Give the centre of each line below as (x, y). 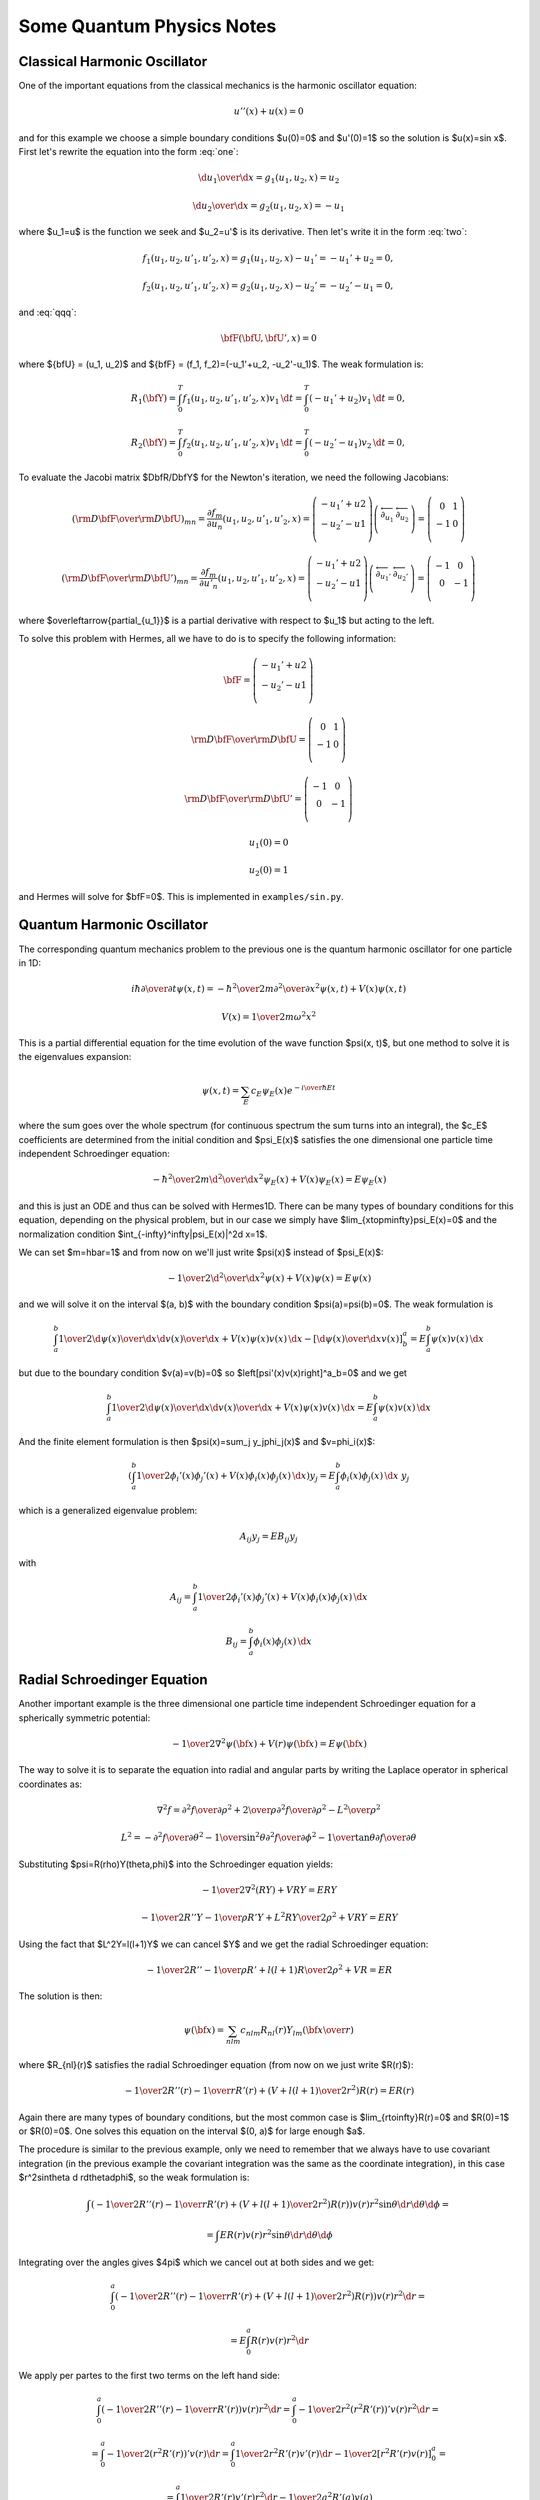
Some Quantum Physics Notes (147, 26)
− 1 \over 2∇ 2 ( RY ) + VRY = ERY (269, 1889)
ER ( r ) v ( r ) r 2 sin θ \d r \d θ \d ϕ (276, 2233)
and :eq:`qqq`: (47, 312)
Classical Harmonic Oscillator (113, 61)
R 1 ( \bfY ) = (153, 400)
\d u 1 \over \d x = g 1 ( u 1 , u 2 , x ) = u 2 (269, 179)
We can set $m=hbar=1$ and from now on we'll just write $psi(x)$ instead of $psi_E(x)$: (201, 1252)
